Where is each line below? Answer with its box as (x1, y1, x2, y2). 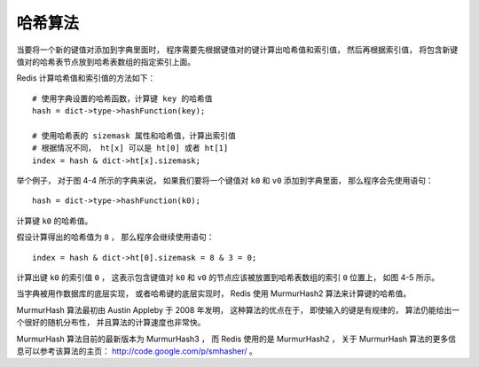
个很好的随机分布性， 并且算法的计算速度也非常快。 (16, 317, 206, 328)
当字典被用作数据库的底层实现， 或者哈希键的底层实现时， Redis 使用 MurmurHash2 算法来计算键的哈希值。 (16, 288, 412, 299)
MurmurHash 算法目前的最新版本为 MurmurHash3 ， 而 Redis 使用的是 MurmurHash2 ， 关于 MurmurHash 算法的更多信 (16, 333, 457, 344)
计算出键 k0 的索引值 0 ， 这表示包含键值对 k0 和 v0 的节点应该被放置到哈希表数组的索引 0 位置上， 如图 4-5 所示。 (16, 272, 440, 283)
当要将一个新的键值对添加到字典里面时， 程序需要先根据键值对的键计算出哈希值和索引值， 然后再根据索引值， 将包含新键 (16, 44, 459, 55)
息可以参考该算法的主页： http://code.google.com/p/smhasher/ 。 (16, 346, 257, 356)
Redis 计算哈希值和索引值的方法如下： (16, 73, 156, 83)
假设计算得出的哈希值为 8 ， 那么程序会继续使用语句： (16, 231, 215, 243)
